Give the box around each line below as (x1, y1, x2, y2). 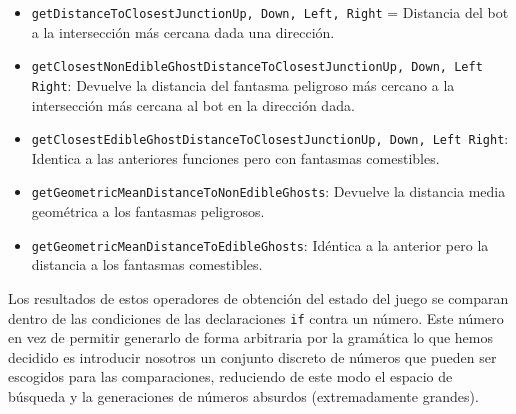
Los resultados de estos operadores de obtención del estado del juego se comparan (8, 287, 509, 308)
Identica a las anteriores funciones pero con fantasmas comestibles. (31, 147, 440, 168)
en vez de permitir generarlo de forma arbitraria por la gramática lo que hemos (8, 327, 494, 348)
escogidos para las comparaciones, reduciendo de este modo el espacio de (8, 366, 453, 387)
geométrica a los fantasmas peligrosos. (31, 201, 265, 222)
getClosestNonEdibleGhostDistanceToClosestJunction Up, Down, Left (31, 60, 483, 75)
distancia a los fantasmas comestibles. (31, 254, 263, 275)
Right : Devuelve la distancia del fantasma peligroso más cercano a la (31, 74, 455, 95)
